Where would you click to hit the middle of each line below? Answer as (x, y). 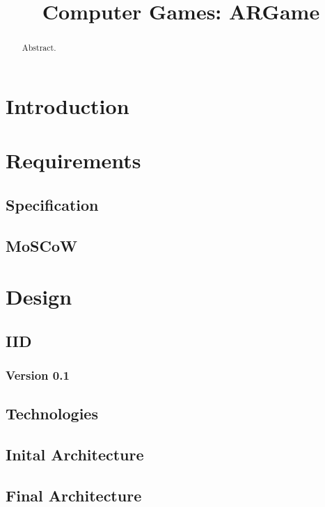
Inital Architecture (75, 454)
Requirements (73, 160)
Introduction (68, 105)
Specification (52, 204)
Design (39, 297)
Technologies (52, 413)
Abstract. (39, 48)
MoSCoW (41, 245)
